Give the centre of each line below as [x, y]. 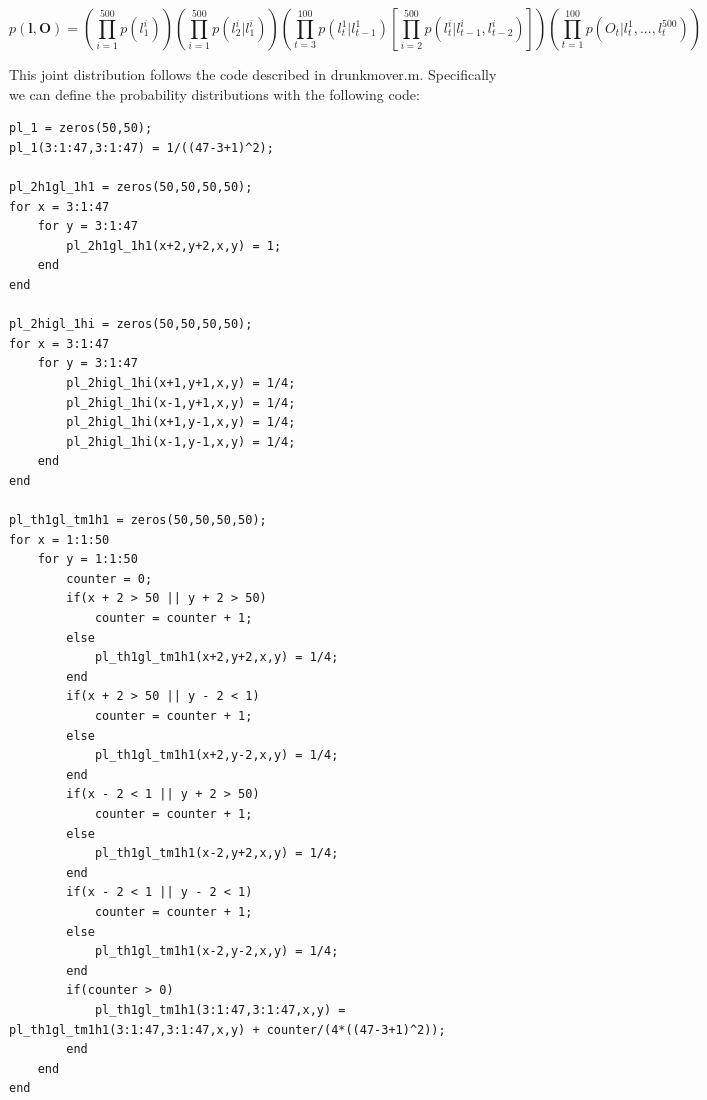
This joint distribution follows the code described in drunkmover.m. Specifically [253, 74]
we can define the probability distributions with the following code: [214, 93]
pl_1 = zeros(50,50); [81, 128]
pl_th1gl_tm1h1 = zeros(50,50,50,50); [138, 520]
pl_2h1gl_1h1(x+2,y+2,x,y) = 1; [174, 245]
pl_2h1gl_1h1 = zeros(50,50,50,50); [131, 186]
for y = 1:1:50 [87, 559]
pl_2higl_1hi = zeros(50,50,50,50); [131, 324]
